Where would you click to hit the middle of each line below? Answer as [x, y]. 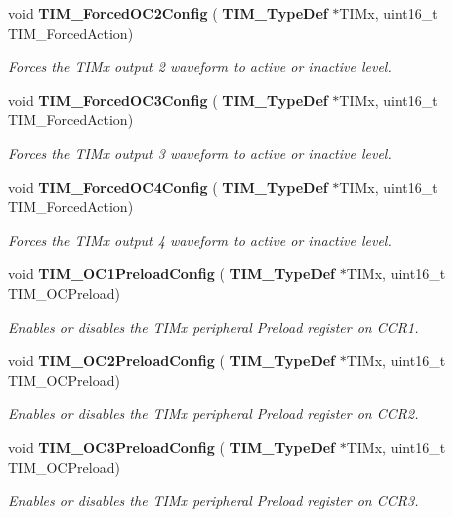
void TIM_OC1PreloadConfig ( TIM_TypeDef [172, 273]
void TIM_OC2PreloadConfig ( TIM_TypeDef [172, 360]
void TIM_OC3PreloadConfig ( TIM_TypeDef [172, 446]
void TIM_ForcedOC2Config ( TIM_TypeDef [168, 13]
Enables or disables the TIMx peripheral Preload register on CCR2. [213, 413]
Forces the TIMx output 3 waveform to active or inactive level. [200, 152]
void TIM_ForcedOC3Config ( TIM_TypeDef [168, 99]
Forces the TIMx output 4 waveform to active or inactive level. [200, 239]
